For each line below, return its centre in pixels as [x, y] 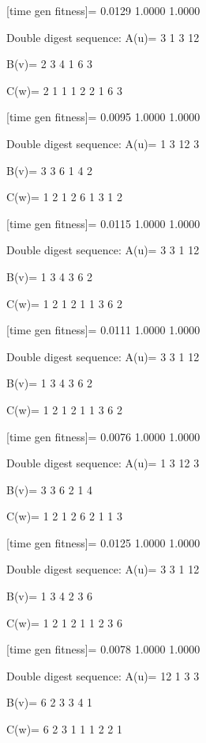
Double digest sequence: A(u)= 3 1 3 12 [103, 37]
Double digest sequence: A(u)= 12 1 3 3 [103, 675]
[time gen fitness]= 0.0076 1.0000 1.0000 [103, 436]
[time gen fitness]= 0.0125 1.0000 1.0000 [103, 542]
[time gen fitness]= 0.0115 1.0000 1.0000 [103, 223]
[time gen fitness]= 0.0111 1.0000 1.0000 [103, 330]
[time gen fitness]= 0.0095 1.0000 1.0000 [103, 117]
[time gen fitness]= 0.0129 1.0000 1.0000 [103, 10]
